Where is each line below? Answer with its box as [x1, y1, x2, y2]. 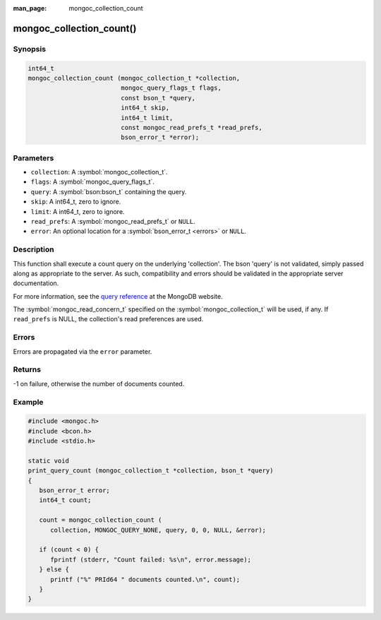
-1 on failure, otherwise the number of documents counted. [13, 379, 185, 388]
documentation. [13, 279, 59, 287]
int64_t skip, [121, 104, 169, 112]
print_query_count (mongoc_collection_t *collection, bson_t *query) [28, 467, 274, 475]
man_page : [13, 4, 47, 12]
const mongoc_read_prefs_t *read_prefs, [121, 124, 262, 131]
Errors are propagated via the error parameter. [13, 347, 152, 356]
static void [28, 456, 70, 465]
